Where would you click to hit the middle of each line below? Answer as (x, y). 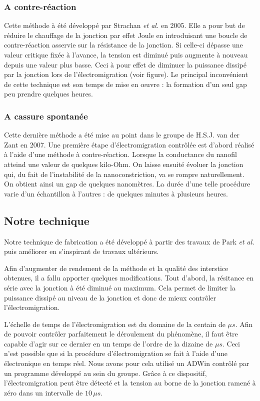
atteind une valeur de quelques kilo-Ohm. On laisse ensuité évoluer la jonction (124, 164)
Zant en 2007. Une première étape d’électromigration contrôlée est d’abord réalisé (129, 144)
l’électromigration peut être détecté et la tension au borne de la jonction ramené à (130, 383)
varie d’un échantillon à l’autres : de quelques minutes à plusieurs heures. (116, 193)
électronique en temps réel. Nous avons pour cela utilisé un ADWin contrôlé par (127, 363)
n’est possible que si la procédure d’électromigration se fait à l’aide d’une (116, 353)
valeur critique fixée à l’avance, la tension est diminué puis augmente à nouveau (126, 54)
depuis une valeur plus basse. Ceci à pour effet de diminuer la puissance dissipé (125, 64)
